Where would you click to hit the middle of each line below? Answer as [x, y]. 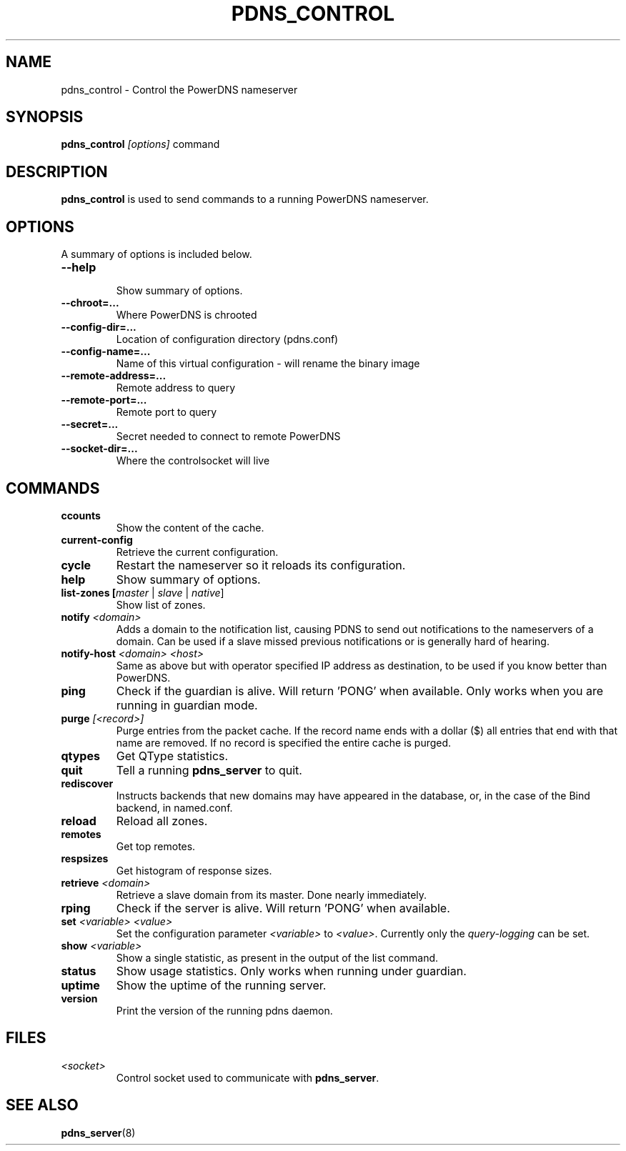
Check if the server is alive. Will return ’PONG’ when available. [283, 908]
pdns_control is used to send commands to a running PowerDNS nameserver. [245, 199]
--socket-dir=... [99, 449]
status [79, 971]
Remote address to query [176, 388]
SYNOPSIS [45, 117]
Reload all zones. [162, 821]
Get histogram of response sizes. [194, 870]
